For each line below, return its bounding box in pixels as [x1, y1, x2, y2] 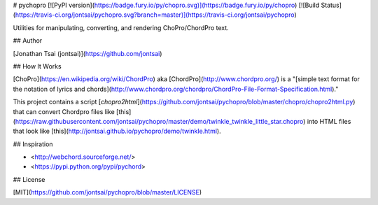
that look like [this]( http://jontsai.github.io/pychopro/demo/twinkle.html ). [13, 127, 221, 136]
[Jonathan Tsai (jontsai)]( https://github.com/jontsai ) [13, 49, 162, 57]
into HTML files [307, 117, 351, 125]
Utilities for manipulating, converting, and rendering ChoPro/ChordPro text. [13, 23, 229, 31]
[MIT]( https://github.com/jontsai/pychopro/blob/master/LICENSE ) [13, 188, 202, 197]
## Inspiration [13, 140, 53, 148]
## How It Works [13, 62, 62, 70]
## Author [13, 36, 43, 45]
